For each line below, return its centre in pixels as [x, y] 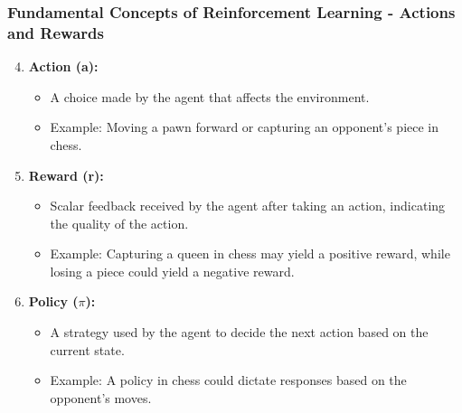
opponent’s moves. [101, 397]
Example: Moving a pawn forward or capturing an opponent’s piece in [245, 127]
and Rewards [56, 32]
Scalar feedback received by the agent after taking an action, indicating [248, 206]
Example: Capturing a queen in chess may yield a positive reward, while [250, 253]
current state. [87, 349]
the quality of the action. [119, 223]
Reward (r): [66, 175]
